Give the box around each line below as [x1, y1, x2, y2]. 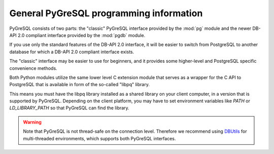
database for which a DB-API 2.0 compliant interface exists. [9, 49, 134, 55]
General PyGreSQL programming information [9, 8, 203, 19]
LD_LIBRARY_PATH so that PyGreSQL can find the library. [9, 105, 129, 111]
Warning [23, 119, 42, 125]
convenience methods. [9, 65, 58, 71]
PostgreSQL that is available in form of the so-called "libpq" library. [9, 82, 150, 88]
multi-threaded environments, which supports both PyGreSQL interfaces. [23, 135, 176, 141]
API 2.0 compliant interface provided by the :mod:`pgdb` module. [9, 32, 146, 38]
